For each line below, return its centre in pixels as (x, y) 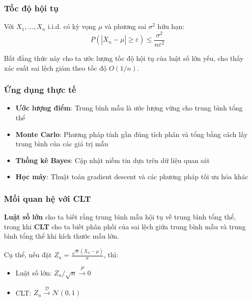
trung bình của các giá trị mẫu (62, 144)
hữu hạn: (171, 26)
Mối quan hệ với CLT (48, 198)
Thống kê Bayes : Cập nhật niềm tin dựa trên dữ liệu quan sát (112, 160)
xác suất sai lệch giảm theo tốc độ (55, 68)
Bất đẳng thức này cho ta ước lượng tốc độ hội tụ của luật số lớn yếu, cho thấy (124, 58)
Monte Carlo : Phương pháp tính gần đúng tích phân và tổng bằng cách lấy (131, 134)
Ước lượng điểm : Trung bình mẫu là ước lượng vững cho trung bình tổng (129, 108)
